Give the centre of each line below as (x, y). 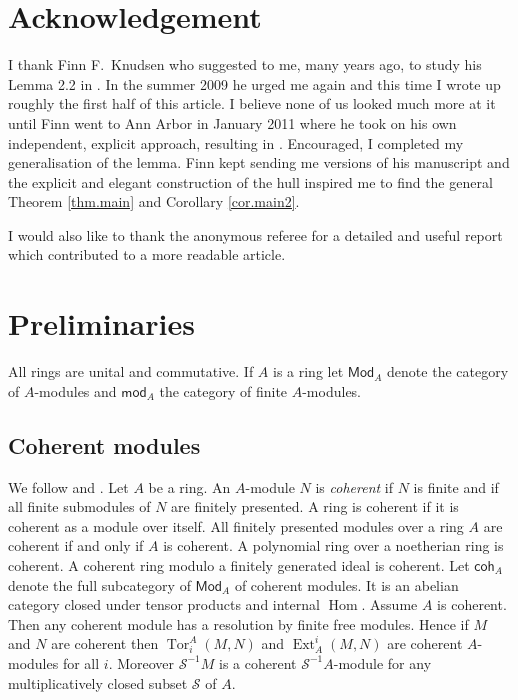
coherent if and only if (76, 545)
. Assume (389, 604)
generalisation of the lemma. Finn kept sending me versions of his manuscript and (259, 162)
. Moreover (141, 662)
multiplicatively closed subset (98, 682)
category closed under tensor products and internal (164, 604)
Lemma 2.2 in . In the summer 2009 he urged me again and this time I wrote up (254, 83)
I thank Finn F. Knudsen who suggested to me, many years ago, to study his (245, 64)
